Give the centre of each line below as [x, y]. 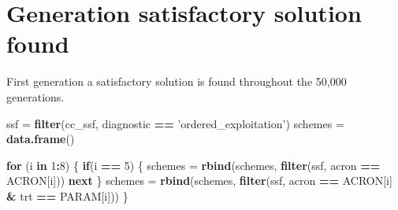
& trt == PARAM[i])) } [67, 195]
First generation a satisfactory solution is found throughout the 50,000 [177, 81]
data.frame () [41, 139]
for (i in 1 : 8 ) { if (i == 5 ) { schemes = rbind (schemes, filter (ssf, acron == [193, 165]
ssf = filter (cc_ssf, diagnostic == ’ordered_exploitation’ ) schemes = [175, 123]
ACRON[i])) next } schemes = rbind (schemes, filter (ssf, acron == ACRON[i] [199, 181]
